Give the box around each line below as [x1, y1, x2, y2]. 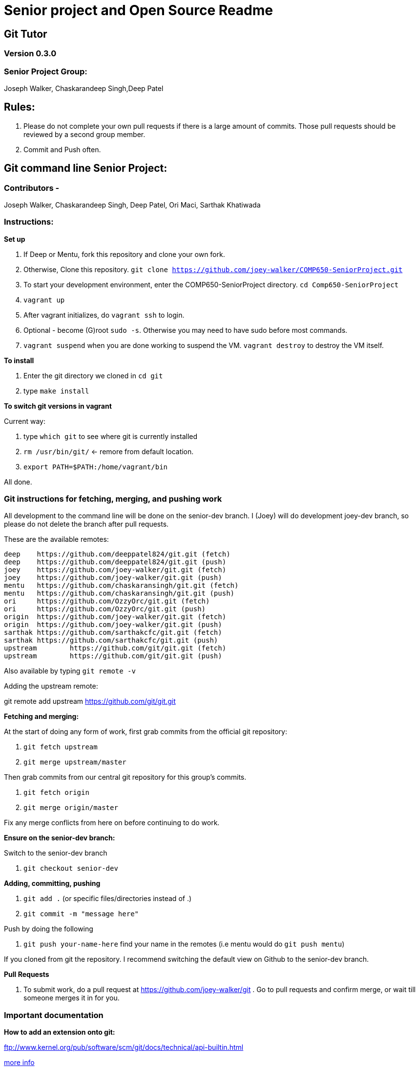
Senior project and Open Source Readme [4, 2, 273, 19]
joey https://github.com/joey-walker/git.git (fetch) [4, 566, 227, 574]
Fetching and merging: [4, 712, 79, 721]
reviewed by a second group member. [23, 130, 146, 139]
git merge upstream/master [23, 758, 126, 766]
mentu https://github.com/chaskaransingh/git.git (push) [4, 589, 235, 598]
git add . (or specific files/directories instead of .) [23, 894, 192, 903]
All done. [4, 477, 32, 486]
